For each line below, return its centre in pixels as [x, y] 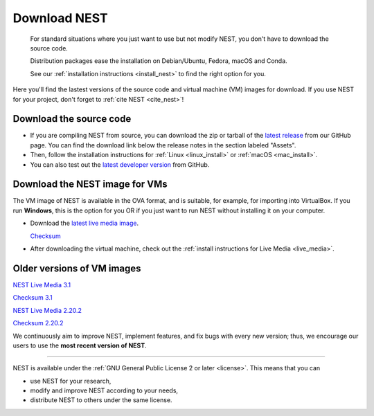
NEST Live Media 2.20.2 [47, 310]
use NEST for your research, [71, 381]
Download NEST [60, 18]
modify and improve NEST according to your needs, [104, 390]
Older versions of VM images [77, 268]
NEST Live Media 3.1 [42, 284]
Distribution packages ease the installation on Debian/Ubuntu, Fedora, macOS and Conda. [159, 61]
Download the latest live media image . [84, 223]
